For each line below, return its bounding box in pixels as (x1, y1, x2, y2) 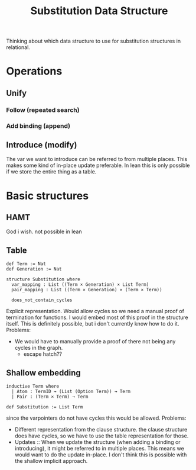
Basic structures (6, 189, 89, 202)
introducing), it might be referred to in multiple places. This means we (14, 445, 184, 452)
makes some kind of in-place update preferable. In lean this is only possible (6, 162, 190, 169)
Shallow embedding (6, 368, 81, 378)
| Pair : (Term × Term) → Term (11, 394, 89, 400)
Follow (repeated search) (6, 105, 80, 114)
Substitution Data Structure (30, 4, 168, 18)
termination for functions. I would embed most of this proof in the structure (6, 314, 189, 321)
